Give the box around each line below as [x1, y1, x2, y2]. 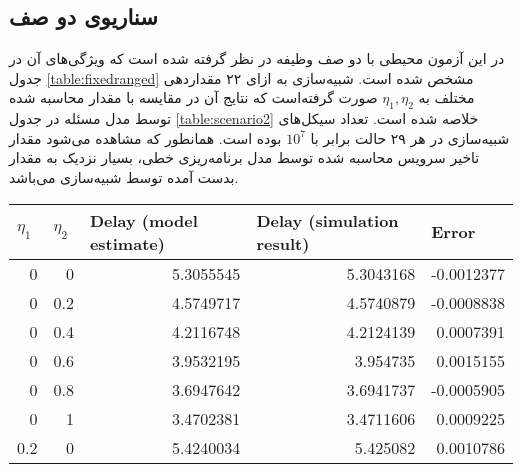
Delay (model [89, 208, 198, 232]
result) [256, 231, 310, 255]
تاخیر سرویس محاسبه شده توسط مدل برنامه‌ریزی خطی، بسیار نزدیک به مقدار [9, 147, 480, 168]
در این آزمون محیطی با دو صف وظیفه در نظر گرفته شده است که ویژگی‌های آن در [9, 48, 505, 69]
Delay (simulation [256, 208, 399, 232]
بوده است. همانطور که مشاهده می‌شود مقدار [9, 127, 282, 148]
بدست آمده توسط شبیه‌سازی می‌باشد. [9, 166, 239, 187]
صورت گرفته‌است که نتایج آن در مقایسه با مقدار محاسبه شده [9, 87, 378, 108]
